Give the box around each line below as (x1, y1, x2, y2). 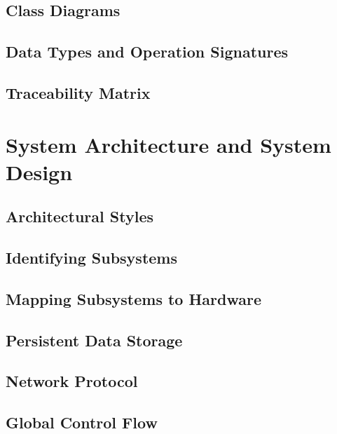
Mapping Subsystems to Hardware (6, 287, 262, 309)
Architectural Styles (6, 205, 153, 227)
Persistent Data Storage (6, 329, 183, 351)
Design (6, 157, 73, 186)
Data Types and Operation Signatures (6, 41, 288, 62)
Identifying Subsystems (6, 247, 178, 269)
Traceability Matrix (6, 81, 151, 103)
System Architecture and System (6, 130, 331, 158)
